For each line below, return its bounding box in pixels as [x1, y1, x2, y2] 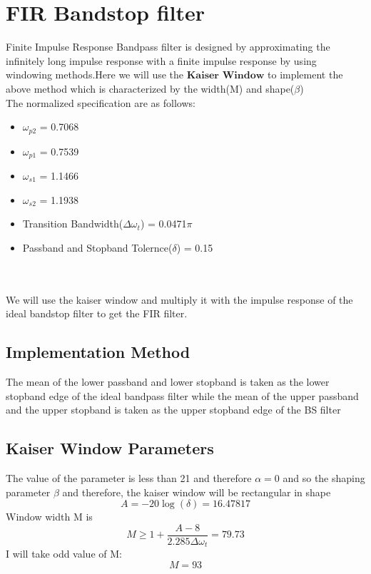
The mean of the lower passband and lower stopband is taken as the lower [6, 374, 330, 389]
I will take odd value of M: [6, 546, 122, 561]
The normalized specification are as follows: [6, 95, 195, 110]
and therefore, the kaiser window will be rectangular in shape [62, 484, 331, 499]
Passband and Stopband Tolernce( [22, 240, 173, 255]
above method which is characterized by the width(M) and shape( [6, 81, 295, 96]
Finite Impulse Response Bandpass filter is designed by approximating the [6, 39, 330, 54]
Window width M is [6, 509, 93, 524]
